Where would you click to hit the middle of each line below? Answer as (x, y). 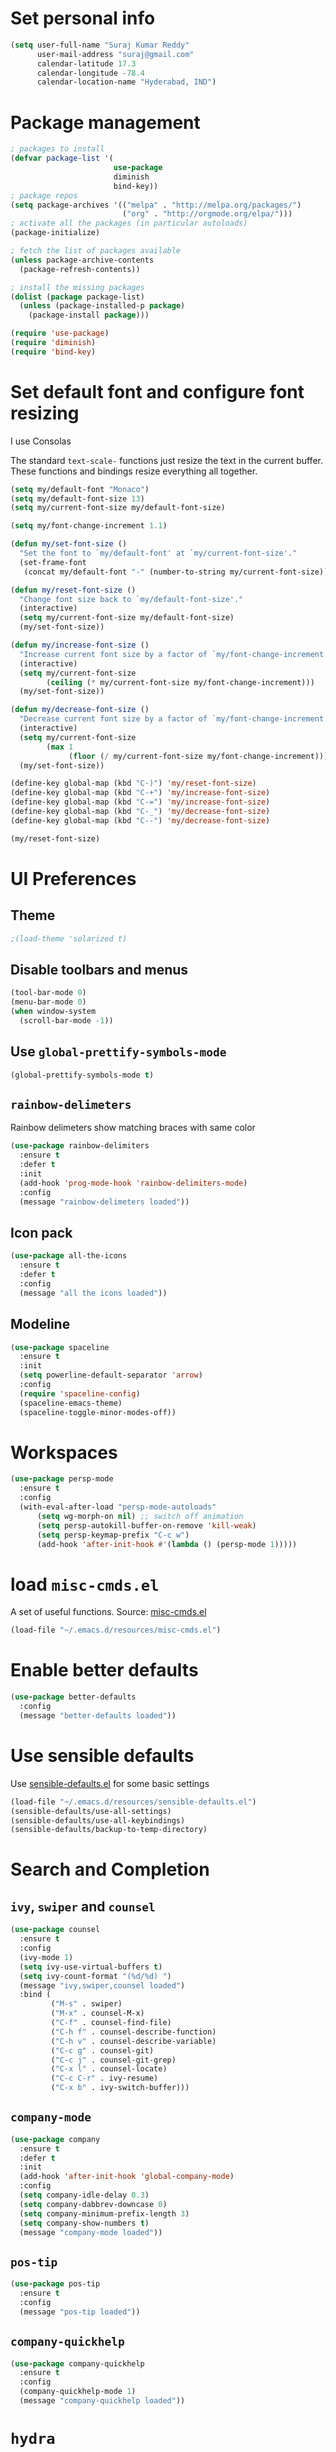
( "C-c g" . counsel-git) (102, 2050)
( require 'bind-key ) (53, 352)
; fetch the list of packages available (96, 251)
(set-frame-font (53, 562)
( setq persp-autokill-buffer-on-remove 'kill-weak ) (146, 1525)
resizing (45, 413)
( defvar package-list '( (62, 158)
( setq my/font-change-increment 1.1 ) (89, 526)
